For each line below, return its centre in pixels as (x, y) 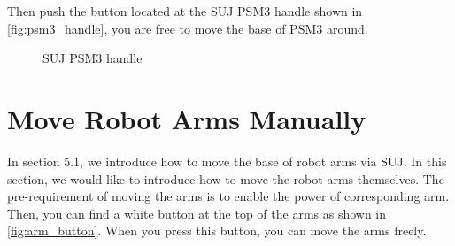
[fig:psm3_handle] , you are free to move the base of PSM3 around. (188, 28)
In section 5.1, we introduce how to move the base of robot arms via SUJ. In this (227, 161)
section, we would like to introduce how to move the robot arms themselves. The (226, 178)
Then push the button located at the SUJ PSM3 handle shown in (185, 11)
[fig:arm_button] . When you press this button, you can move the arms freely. (217, 231)
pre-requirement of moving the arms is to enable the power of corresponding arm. (228, 196)
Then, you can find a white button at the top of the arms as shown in (197, 213)
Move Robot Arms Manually (187, 118)
